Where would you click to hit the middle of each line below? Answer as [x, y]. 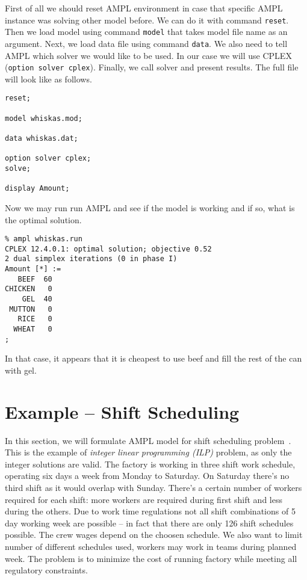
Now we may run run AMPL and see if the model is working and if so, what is [150, 207]
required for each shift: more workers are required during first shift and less [144, 499]
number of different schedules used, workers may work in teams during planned [151, 547]
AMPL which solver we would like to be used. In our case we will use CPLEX [148, 55]
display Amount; [37, 189]
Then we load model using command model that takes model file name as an [146, 32]
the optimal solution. [43, 219]
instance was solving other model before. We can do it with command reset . [147, 20]
